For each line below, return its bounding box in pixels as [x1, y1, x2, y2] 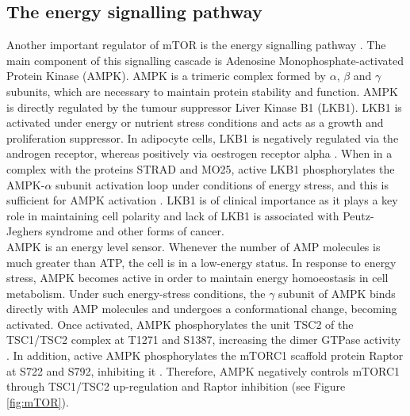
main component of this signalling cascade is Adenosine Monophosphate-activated [6, 52, 404, 68]
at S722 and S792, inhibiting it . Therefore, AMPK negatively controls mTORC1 [6, 362, 400, 379]
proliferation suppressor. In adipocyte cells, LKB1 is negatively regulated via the [6, 129, 399, 146]
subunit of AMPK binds [278, 284, 396, 301]
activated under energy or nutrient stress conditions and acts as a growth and [6, 114, 384, 131]
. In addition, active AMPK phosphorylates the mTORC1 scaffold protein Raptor [6, 347, 404, 364]
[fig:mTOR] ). [6, 393, 69, 410]
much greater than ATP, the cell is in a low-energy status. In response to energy [6, 254, 397, 270]
